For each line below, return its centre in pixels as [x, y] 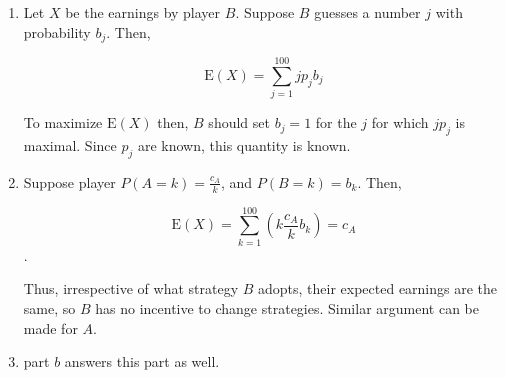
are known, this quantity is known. [244, 144]
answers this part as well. [142, 361]
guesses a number [367, 12]
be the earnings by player [143, 12]
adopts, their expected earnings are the [377, 288]
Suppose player [69, 181]
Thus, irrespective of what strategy [131, 288]
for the [336, 122]
